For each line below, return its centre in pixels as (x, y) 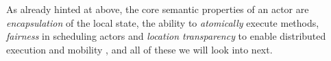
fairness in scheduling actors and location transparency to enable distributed (166, 36)
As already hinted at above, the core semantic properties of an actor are (158, 9)
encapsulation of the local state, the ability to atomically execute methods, (163, 22)
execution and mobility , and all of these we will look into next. (139, 49)
